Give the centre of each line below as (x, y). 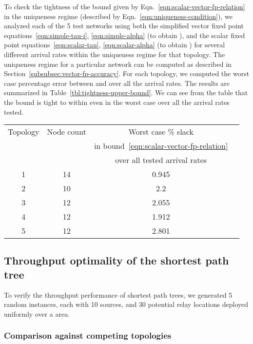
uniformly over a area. (37, 314)
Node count (67, 132)
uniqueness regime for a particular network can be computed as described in (118, 64)
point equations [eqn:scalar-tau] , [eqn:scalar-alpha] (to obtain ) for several (115, 45)
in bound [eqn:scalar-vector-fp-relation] (161, 146)
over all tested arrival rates (161, 160)
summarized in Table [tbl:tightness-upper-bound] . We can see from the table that (126, 92)
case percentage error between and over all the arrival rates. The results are (117, 83)
